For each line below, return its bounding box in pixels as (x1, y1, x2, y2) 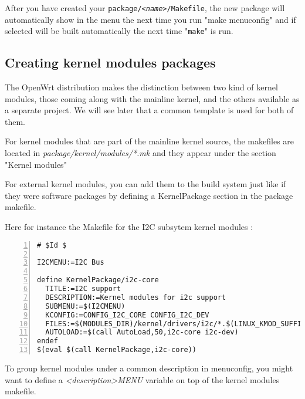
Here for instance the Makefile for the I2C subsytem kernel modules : (5, 221, 253, 233)
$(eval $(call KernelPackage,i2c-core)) (37, 346, 197, 354)
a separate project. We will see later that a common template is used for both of (5, 104, 294, 116)
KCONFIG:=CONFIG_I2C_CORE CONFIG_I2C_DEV (45, 310, 209, 319)
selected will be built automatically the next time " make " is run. (5, 25, 233, 37)
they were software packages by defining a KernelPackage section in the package (5, 189, 293, 201)
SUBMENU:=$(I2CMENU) (45, 302, 126, 310)
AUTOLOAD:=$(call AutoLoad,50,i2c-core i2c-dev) (45, 328, 239, 337)
